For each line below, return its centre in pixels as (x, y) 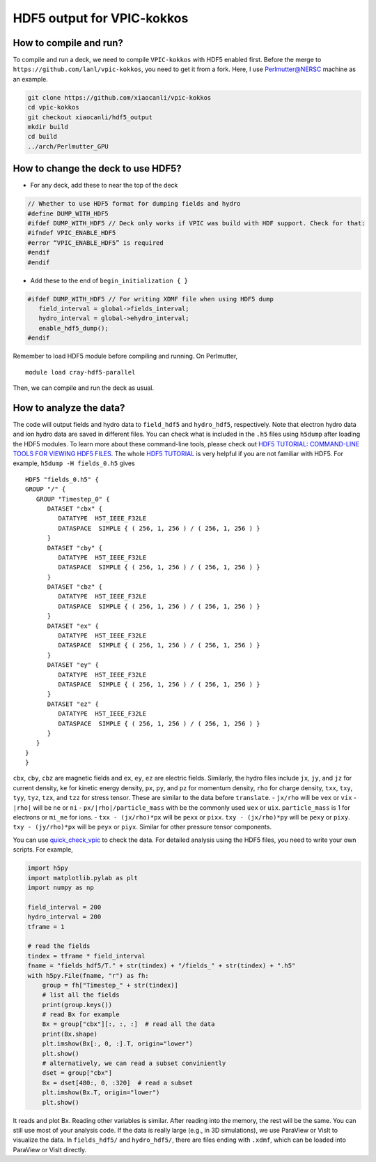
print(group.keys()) (77, 1005)
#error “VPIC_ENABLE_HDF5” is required (95, 243)
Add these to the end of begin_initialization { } (109, 280)
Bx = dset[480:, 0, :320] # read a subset (117, 1082)
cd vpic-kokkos (53, 107)
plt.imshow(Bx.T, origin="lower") (101, 1093)
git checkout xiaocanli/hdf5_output (90, 117)
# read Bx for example (81, 1014)
